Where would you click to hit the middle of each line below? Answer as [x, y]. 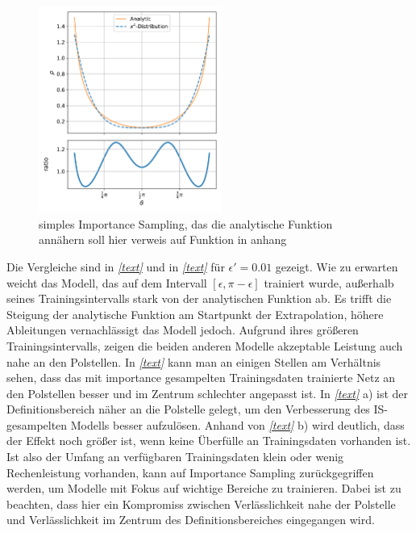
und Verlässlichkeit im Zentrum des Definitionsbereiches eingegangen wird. [191, 520]
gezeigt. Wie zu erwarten [337, 266]
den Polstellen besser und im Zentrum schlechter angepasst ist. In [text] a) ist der [208, 393]
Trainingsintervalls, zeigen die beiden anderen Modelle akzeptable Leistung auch [205, 345]
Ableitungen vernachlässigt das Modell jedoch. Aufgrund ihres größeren [183, 330]
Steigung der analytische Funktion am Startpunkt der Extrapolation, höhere [195, 314]
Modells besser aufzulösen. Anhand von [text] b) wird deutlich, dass [237, 424]
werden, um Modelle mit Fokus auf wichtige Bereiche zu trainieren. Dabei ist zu [204, 488]
